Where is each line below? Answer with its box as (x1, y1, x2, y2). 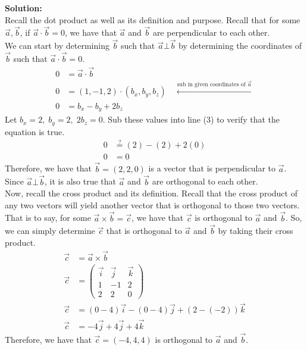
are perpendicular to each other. (152, 26, 270, 39)
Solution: (5, 2, 42, 14)
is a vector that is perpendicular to (148, 162, 275, 174)
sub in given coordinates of (177, 82, 246, 88)
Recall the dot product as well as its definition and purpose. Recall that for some (5, 13, 300, 26)
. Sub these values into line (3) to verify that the (102, 113, 280, 126)
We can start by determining (5, 39, 109, 52)
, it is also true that (45, 175, 116, 187)
